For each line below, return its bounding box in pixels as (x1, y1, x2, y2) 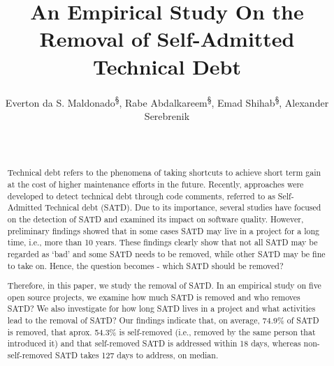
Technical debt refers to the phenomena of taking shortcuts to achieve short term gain (7, 167, 321, 178)
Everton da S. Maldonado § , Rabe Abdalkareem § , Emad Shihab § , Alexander (5, 93, 329, 109)
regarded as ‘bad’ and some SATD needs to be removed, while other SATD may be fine (7, 247, 326, 259)
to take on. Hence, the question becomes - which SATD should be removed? (7, 259, 284, 271)
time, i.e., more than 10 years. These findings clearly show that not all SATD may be (7, 236, 318, 248)
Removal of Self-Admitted (39, 24, 295, 53)
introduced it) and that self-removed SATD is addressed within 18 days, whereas (7, 337, 301, 349)
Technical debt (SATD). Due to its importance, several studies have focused (45, 201, 321, 213)
